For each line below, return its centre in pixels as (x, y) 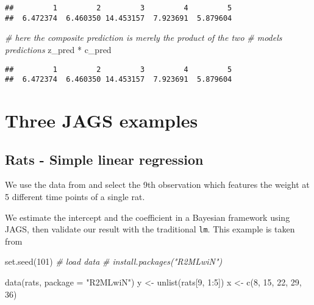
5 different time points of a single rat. (75, 196)
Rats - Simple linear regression (104, 159)
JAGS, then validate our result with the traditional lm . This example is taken (150, 229)
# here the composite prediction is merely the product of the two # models (144, 38)
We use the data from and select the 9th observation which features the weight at (157, 185)
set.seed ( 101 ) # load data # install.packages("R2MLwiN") (114, 261)
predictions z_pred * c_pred (58, 49)
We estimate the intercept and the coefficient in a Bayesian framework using (148, 217)
